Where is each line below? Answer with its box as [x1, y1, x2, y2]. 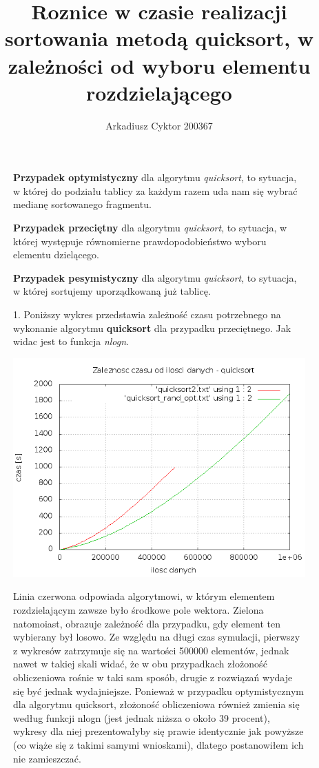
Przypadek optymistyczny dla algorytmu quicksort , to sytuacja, [13, 170, 297, 185]
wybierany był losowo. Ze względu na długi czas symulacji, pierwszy [13, 630, 300, 644]
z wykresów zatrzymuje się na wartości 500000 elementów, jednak [13, 643, 289, 657]
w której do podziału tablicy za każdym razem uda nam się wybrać [13, 183, 298, 198]
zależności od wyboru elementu [8, 51, 311, 79]
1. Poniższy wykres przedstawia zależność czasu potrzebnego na [13, 307, 281, 322]
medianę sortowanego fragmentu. [13, 197, 152, 211]
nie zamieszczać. [13, 751, 81, 765]
